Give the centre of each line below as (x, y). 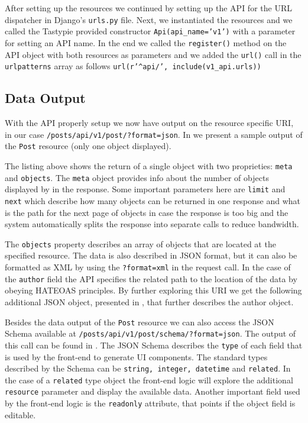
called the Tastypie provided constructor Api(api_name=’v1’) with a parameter (150, 31)
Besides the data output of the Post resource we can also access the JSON (140, 322)
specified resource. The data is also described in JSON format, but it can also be (151, 255)
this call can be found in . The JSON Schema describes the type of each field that (154, 345)
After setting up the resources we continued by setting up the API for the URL (148, 8)
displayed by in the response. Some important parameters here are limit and (145, 189)
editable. (20, 414)
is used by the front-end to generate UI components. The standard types (136, 356)
